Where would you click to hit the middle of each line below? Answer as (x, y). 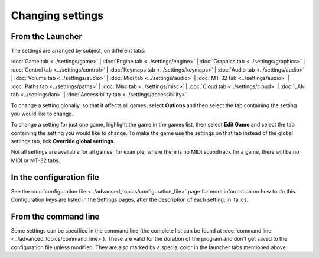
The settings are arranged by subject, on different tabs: (78, 51)
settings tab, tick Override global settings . (63, 141)
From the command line (55, 216)
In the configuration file (55, 177)
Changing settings (57, 15)
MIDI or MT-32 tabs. (35, 160)
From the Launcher (46, 36)
